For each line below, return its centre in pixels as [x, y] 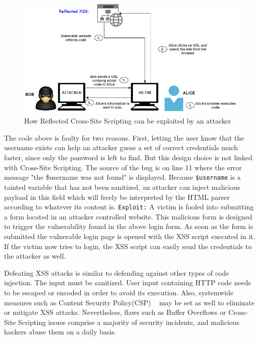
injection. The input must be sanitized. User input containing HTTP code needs [127, 282]
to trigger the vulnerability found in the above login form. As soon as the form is [128, 226]
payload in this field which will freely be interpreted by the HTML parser [117, 197]
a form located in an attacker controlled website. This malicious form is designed [128, 216]
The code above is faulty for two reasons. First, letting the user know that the [124, 137]
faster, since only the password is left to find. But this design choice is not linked [128, 157]
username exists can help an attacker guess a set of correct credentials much [121, 147]
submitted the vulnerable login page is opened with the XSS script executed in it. [130, 236]
